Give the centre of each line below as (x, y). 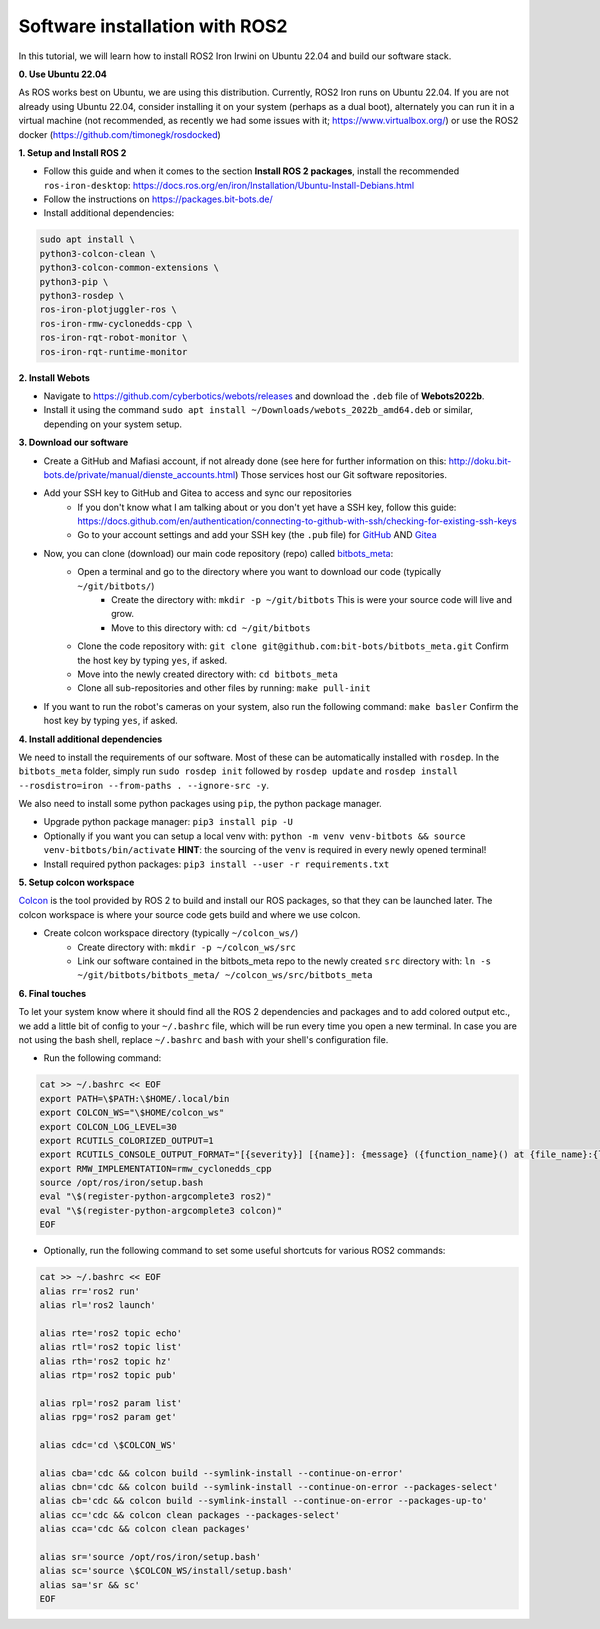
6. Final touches (52, 993)
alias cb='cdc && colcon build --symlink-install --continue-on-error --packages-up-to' (264, 1501)
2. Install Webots (54, 377)
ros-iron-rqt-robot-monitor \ (113, 338)
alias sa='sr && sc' (89, 1584)
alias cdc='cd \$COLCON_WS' (108, 1444)
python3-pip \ (74, 281)
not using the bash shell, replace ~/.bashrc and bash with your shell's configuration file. (203, 1039)
